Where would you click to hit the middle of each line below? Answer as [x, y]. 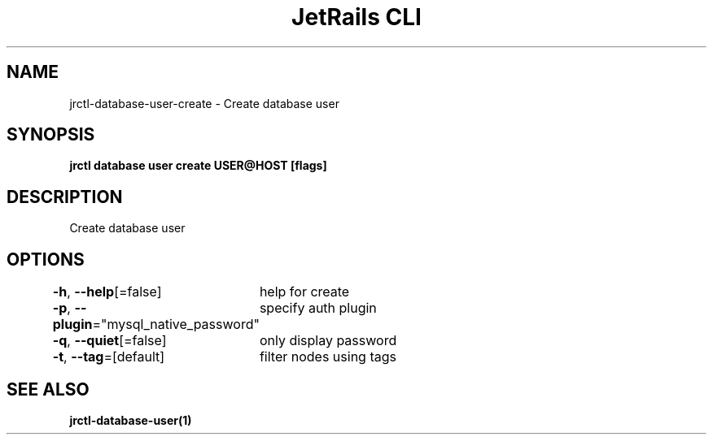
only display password [328, 341]
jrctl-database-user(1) [131, 420]
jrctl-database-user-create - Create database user [204, 103]
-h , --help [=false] [107, 292]
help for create [304, 292]
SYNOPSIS [51, 135]
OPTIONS [46, 259]
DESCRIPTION [65, 197]
